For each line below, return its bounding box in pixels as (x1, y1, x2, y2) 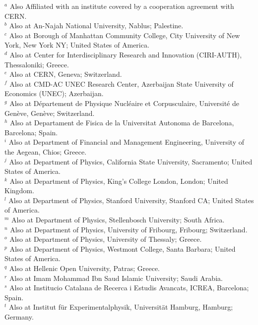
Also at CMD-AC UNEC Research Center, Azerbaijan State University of (9, 78, 234, 89)
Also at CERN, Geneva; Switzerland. (9, 69, 122, 79)
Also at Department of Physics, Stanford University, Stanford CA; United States (8, 195, 254, 205)
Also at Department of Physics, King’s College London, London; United (9, 175, 228, 186)
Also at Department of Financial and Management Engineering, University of (8, 137, 244, 147)
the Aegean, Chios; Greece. (4, 146, 87, 157)
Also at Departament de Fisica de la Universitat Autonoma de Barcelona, (10, 117, 234, 128)
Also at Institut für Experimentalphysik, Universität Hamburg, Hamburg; (8, 302, 233, 312)
